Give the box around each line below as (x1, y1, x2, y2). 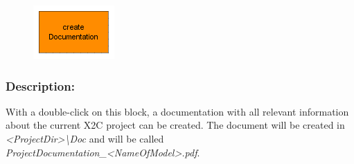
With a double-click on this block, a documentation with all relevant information (6, 104, 349, 118)
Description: (6, 77, 75, 94)
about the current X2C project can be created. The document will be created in (6, 118, 345, 132)
